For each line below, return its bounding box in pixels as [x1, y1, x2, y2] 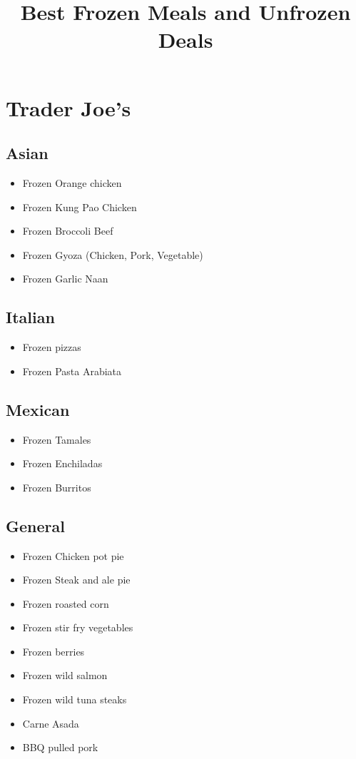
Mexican [6, 398, 70, 420]
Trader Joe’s [6, 93, 131, 122]
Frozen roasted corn [22, 596, 109, 611]
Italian [6, 306, 55, 328]
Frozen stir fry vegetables [22, 620, 133, 635]
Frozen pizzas [22, 340, 81, 355]
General [6, 514, 65, 536]
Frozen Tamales [22, 432, 91, 447]
